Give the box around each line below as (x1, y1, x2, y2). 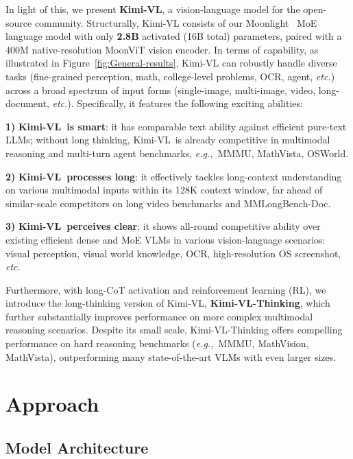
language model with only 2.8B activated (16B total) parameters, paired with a (5, 29, 342, 43)
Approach (5, 390, 99, 418)
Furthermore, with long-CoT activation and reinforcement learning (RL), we (5, 282, 326, 296)
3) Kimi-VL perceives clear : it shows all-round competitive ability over (5, 219, 321, 233)
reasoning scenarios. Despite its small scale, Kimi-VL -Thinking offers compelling (5, 322, 343, 337)
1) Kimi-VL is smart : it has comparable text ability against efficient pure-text (5, 119, 347, 133)
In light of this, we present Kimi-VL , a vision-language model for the (5, 2, 300, 16)
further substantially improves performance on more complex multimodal (5, 309, 313, 323)
